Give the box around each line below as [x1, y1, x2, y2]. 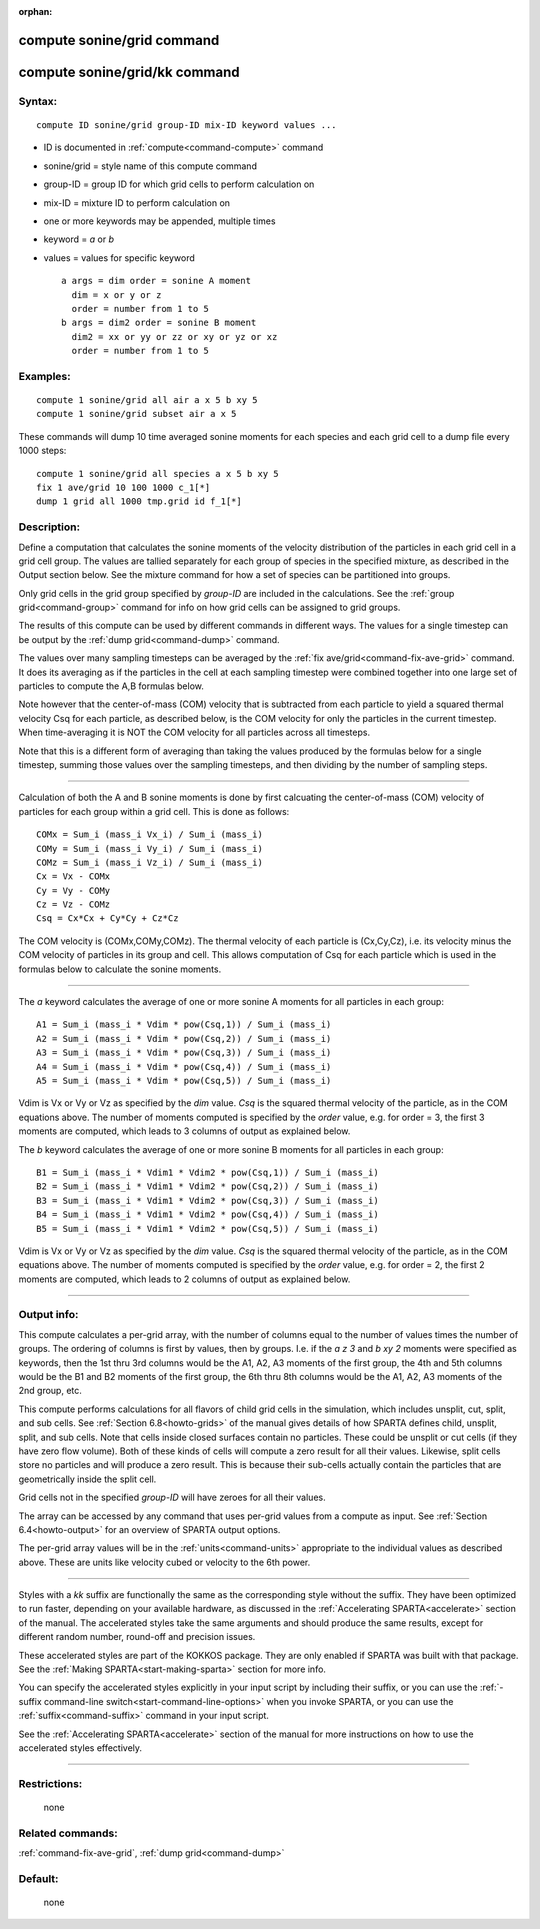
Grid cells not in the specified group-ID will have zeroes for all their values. [18, 1491, 326, 1504]
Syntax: [18, 94, 58, 108]
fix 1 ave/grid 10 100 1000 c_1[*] [36, 481, 211, 493]
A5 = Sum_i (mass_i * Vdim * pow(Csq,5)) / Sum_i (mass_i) [36, 1075, 332, 1086]
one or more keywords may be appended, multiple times [43, 215, 276, 227]
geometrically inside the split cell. [18, 1473, 157, 1485]
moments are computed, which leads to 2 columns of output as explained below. [18, 1273, 351, 1285]
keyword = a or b [43, 233, 115, 245]
